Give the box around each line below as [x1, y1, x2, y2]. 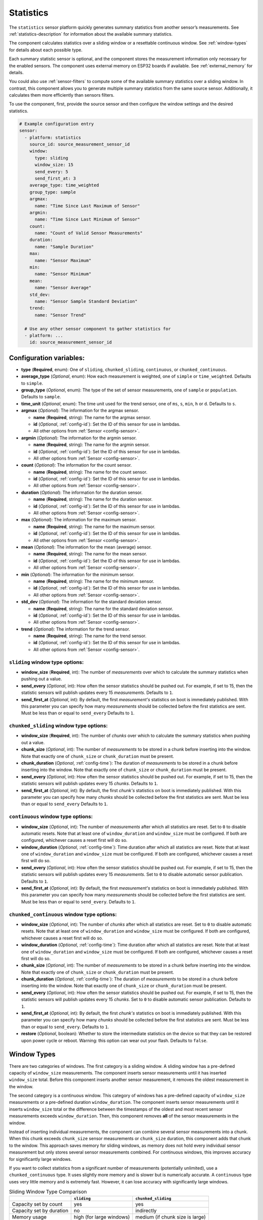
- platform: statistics [24, 135, 81, 140]
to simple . [21, 380, 43, 386]
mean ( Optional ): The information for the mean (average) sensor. [21, 544, 152, 550]
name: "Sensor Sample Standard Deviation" [35, 298, 138, 304]
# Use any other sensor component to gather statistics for [24, 326, 171, 331]
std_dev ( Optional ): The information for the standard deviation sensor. [21, 599, 163, 605]
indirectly [135, 1207, 157, 1214]
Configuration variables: [9, 354, 85, 362]
